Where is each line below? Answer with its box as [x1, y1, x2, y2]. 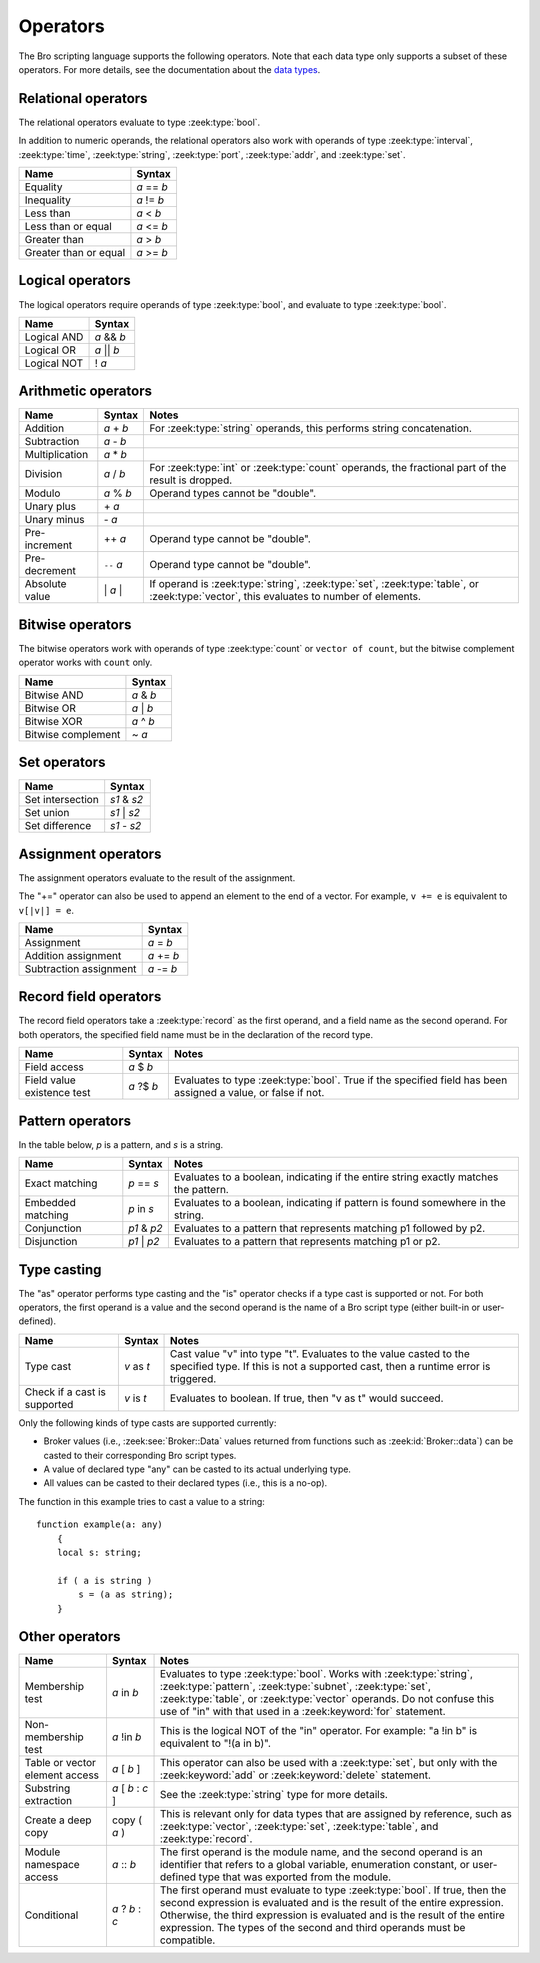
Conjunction [24, 1221, 82, 1235]
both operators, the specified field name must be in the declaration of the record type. [18, 1028, 374, 1040]
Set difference [24, 819, 92, 833]
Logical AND [24, 330, 84, 344]
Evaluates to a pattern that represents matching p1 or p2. [173, 1235, 441, 1249]
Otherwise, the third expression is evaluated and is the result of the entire [159, 1908, 505, 1922]
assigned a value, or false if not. [173, 1086, 325, 1100]
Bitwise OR [24, 701, 77, 715]
